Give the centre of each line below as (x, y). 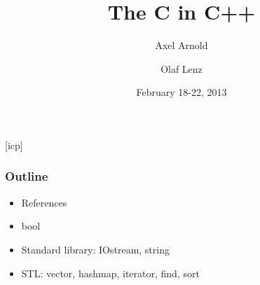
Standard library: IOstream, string (95, 249)
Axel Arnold (182, 45)
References (44, 202)
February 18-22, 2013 (182, 92)
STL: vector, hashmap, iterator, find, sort (110, 273)
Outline (27, 176)
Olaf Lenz (182, 68)
